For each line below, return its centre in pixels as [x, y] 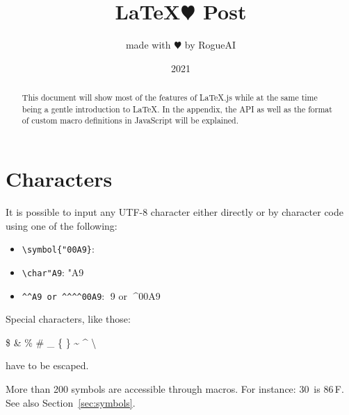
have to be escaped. [47, 365]
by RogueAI [210, 45]
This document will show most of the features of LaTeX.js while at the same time [170, 98]
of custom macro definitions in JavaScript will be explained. [130, 120]
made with [148, 45]
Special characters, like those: [68, 319]
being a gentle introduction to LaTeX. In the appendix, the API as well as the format [177, 109]
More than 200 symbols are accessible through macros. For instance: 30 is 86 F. [175, 388]
